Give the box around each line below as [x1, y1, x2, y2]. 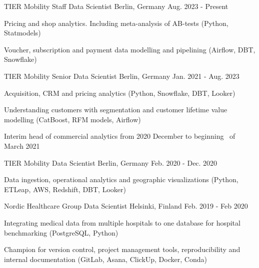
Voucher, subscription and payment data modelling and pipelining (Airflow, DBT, [4, 44, 255, 54]
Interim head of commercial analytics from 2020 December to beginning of [4, 131, 235, 141]
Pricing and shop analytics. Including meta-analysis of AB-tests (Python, [4, 17, 228, 28]
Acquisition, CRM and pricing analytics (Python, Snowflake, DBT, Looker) [4, 87, 235, 98]
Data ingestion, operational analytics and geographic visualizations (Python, [4, 174, 238, 185]
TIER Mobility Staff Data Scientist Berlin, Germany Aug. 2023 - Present [4, 1, 228, 11]
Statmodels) [4, 27, 41, 38]
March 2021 [4, 140, 40, 151]
